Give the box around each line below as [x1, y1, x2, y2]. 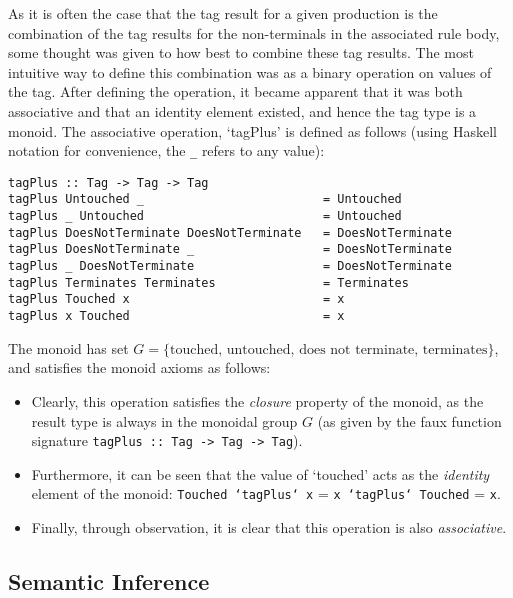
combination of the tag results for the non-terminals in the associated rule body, [8, 22, 500, 43]
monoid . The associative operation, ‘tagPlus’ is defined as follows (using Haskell [8, 120, 497, 141]
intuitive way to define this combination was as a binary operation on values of [8, 61, 492, 82]
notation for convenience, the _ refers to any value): [8, 140, 325, 161]
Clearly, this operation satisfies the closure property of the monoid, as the [31, 390, 484, 411]
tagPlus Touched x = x [8, 292, 345, 307]
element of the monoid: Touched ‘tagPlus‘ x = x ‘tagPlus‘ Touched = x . [31, 483, 501, 504]
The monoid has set [8, 337, 129, 358]
